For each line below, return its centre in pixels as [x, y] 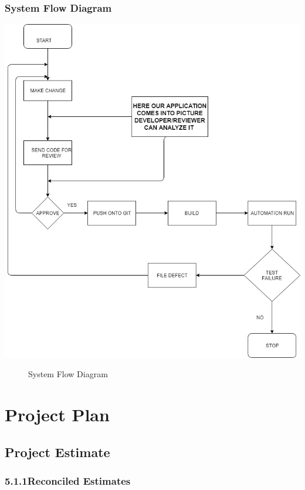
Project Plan [57, 415]
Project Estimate [57, 452]
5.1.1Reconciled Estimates [68, 480]
